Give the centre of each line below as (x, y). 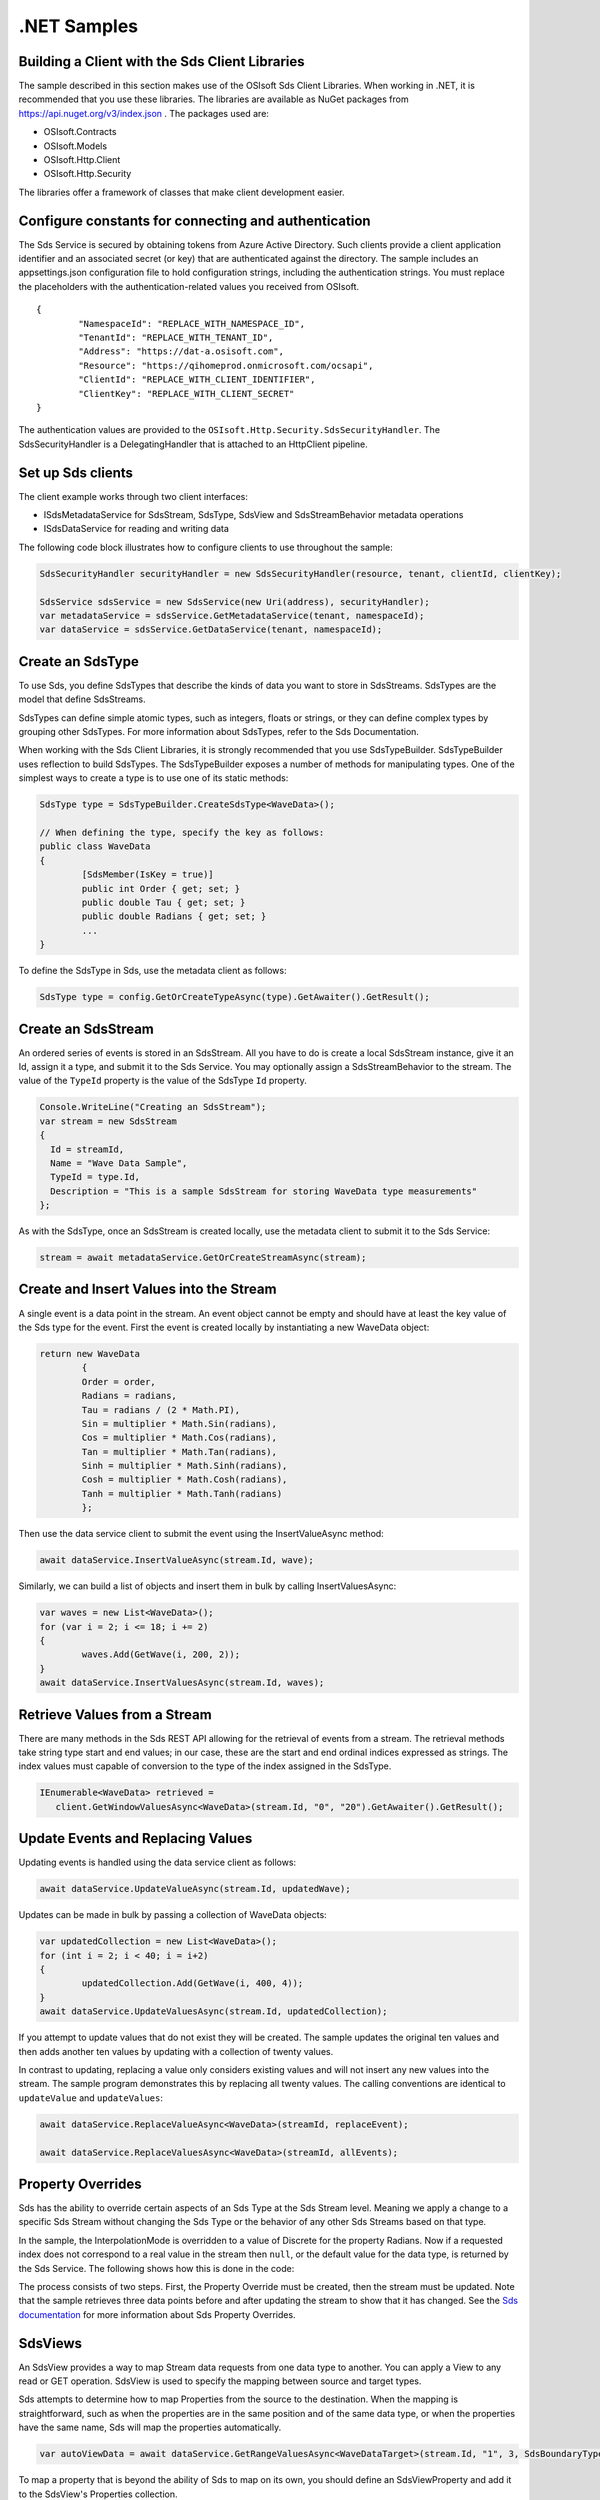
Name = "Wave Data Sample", (119, 1163)
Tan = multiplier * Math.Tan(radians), (179, 1451)
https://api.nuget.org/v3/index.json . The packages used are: (144, 113)
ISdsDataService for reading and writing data (136, 529)
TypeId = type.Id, (95, 1177)
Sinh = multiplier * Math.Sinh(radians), (184, 1466)
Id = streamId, (87, 1149)
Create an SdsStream (86, 1028)
